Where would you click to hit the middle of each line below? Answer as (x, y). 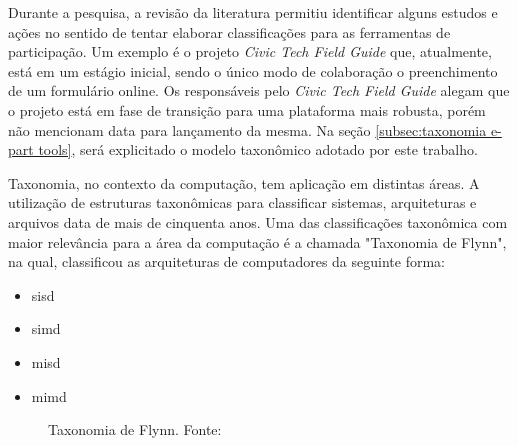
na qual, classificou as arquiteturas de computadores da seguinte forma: (226, 261)
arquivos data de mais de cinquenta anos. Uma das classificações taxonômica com (258, 221)
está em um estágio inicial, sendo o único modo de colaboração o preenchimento (253, 70)
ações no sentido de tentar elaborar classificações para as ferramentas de (229, 31)
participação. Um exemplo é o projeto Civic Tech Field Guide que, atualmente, (250, 51)
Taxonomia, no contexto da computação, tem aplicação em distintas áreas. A (244, 182)
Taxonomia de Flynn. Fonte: (135, 429)
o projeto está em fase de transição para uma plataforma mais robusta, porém (247, 109)
